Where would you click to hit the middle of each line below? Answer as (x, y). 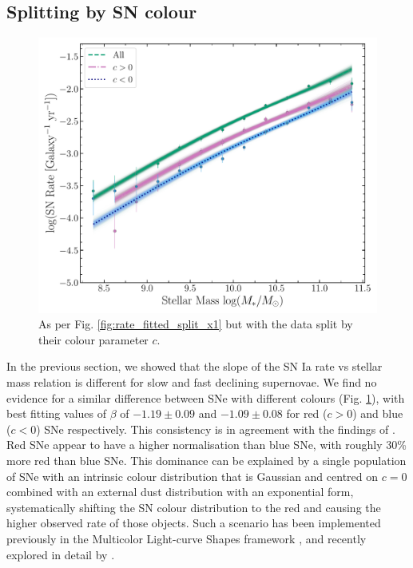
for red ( (307, 413)
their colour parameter (93, 339)
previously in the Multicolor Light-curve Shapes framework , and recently (187, 539)
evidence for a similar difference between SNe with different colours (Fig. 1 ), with (206, 397)
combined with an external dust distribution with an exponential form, (180, 492)
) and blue (378, 413)
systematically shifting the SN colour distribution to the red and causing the (194, 507)
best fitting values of (56, 413)
